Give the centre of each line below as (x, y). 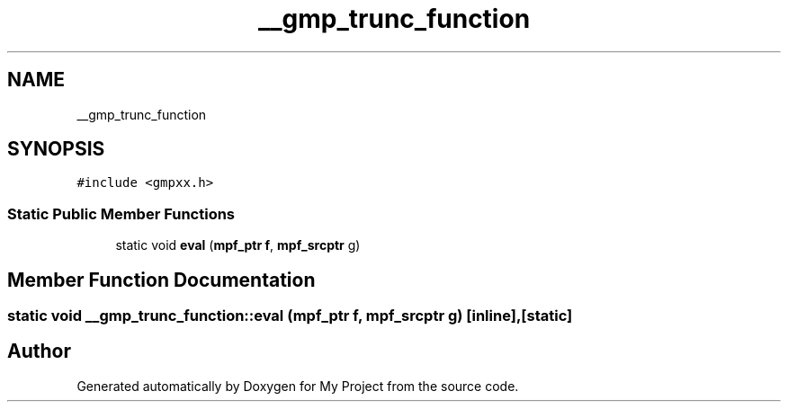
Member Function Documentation (161, 280)
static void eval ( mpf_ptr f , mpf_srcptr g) (238, 245)
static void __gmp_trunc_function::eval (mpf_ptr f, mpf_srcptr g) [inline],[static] (290, 316)
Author (39, 351)
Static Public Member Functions (121, 213)
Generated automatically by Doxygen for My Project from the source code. (298, 386)
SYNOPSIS (56, 149)
